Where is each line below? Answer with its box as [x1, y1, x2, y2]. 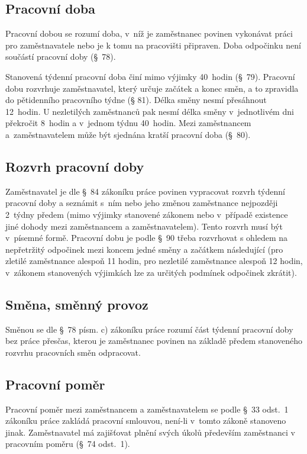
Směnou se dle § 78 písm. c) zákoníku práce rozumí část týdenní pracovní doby [5, 323, 293, 335]
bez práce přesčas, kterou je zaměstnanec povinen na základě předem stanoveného [5, 334, 303, 347]
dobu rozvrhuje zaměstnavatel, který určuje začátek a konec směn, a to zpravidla [5, 82, 299, 94]
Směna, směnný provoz [5, 295, 148, 313]
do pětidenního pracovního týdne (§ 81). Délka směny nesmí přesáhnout [5, 94, 267, 106]
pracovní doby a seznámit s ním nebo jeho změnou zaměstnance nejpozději [5, 197, 278, 209]
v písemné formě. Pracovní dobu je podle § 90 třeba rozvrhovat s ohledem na [5, 231, 288, 244]
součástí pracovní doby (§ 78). [5, 50, 116, 63]
